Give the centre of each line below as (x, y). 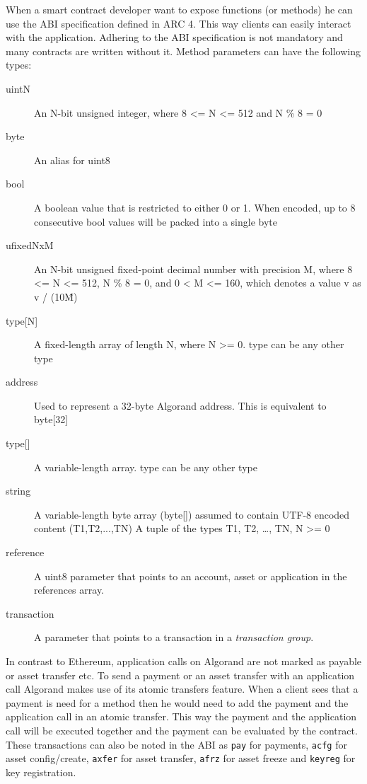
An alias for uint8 (72, 160)
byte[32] (51, 419)
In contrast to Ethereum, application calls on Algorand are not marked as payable (184, 661)
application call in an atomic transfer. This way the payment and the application (181, 716)
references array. (69, 590)
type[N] (22, 320)
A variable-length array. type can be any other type (146, 467)
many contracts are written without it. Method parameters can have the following (183, 51)
